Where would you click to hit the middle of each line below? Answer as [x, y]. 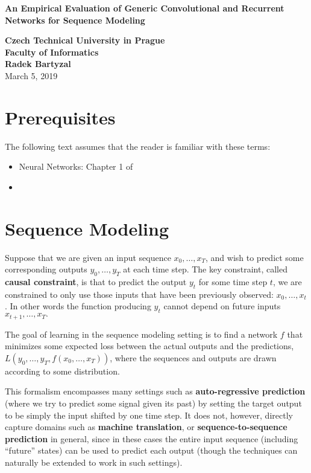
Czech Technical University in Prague [85, 40]
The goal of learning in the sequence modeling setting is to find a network [141, 334]
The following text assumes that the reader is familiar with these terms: [138, 146]
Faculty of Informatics [52, 52]
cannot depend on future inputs [222, 306]
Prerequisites [60, 117]
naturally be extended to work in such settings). [94, 462]
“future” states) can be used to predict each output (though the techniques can [151, 450]
